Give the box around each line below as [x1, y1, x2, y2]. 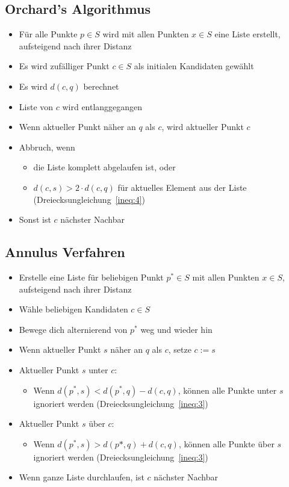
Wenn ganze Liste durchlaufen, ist [19, 471, 144, 483]
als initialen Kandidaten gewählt [134, 60, 254, 72]
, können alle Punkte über [178, 437, 275, 450]
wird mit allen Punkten [102, 28, 189, 40]
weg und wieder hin [140, 323, 213, 335]
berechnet [83, 79, 119, 92]
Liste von [19, 100, 54, 113]
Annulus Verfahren [5, 243, 125, 261]
